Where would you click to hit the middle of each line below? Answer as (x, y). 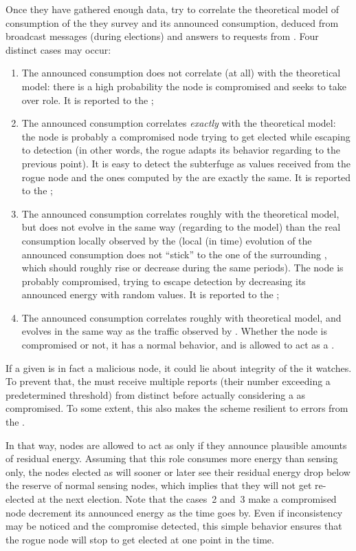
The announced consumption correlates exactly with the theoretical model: (179, 123)
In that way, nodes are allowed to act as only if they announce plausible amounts (176, 445)
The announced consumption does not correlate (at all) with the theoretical (181, 73)
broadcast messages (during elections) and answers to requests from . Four (162, 36)
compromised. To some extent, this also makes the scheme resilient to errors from (177, 408)
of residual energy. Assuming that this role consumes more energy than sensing (172, 458)
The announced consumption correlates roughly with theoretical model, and (181, 317)
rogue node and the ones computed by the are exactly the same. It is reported (186, 177)
